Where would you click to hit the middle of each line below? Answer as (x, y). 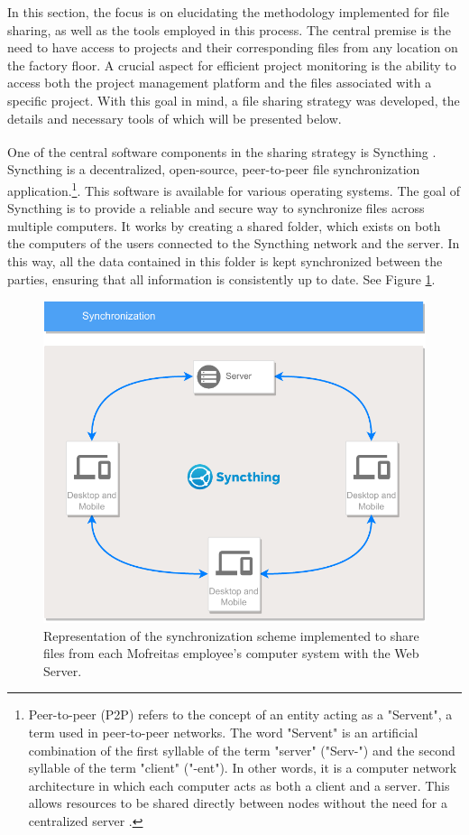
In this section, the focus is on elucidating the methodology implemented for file (228, 12)
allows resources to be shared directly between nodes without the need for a (238, 803)
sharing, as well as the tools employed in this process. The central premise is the (229, 29)
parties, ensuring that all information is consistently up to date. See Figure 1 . (221, 278)
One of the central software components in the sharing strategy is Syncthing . (222, 151)
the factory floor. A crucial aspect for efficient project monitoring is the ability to (232, 65)
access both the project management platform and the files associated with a (220, 83)
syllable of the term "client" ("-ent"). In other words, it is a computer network (243, 768)
